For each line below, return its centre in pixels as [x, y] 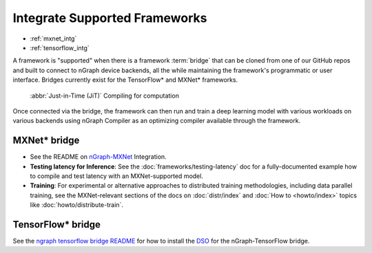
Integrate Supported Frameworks [110, 18]
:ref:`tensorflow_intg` [60, 47]
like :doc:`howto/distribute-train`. [77, 205]
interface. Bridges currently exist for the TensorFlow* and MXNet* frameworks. [125, 80]
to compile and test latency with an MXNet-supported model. [116, 176]
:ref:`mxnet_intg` [53, 38]
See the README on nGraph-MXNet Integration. [98, 157]
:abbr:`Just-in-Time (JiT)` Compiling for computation [104, 96]
